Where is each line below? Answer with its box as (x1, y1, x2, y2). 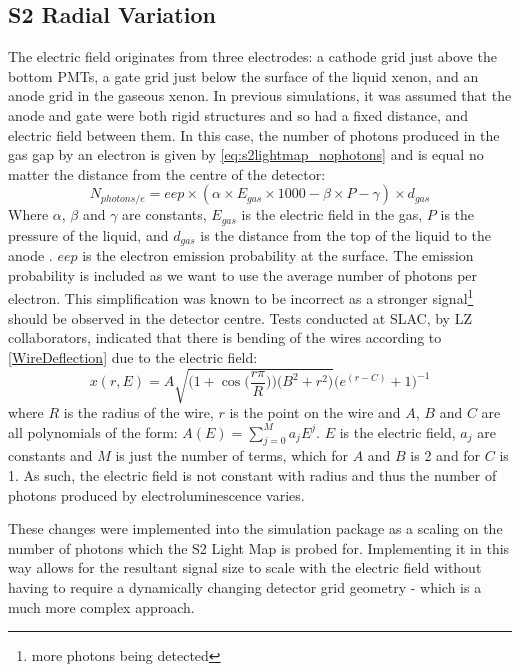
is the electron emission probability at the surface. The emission (82, 245, 474, 266)
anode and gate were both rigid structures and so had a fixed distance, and (8, 104, 469, 125)
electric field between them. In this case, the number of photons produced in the (8, 124, 500, 145)
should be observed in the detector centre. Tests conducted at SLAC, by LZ (8, 307, 472, 328)
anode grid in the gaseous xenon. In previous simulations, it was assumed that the (8, 85, 512, 106)
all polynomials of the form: (8, 421, 178, 442)
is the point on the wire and (229, 402, 401, 423)
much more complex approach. (8, 596, 195, 617)
